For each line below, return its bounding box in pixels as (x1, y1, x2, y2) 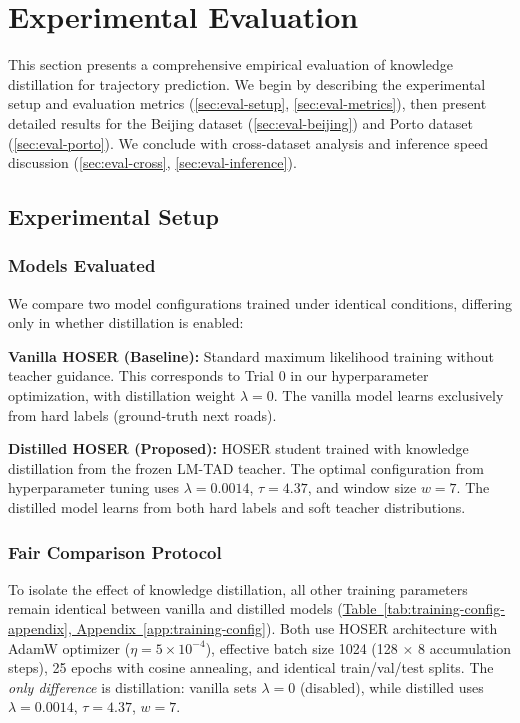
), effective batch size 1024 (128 (205, 637, 398, 658)
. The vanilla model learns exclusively (273, 385, 504, 406)
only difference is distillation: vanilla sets (8, 676, 257, 697)
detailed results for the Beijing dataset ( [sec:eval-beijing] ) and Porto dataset (8, 112, 473, 133)
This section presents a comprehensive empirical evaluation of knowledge (8, 54, 453, 75)
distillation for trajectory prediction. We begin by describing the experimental (8, 73, 486, 94)
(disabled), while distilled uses (299, 676, 484, 697)
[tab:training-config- (383, 598, 505, 619)
